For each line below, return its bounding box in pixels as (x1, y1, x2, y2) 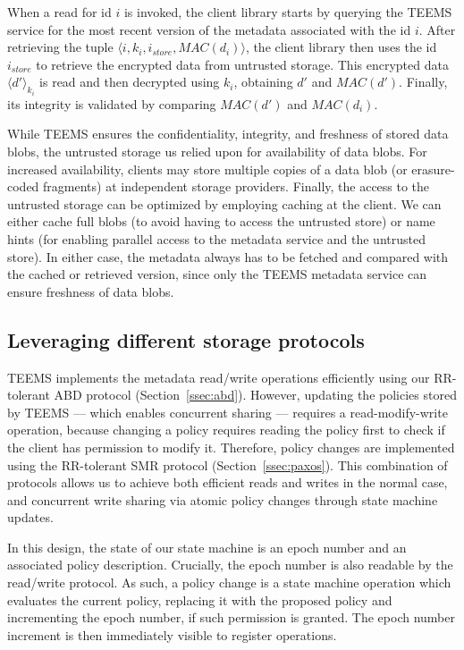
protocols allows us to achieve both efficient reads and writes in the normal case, (7, 473, 448, 492)
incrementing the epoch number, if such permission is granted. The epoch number (7, 608, 456, 627)
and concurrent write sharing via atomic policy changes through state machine (7, 490, 438, 509)
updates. (7, 508, 54, 527)
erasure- (411, 159, 455, 178)
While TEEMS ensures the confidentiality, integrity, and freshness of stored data (7, 124, 449, 143)
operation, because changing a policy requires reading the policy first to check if (7, 420, 445, 439)
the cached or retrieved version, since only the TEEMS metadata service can (7, 265, 427, 283)
